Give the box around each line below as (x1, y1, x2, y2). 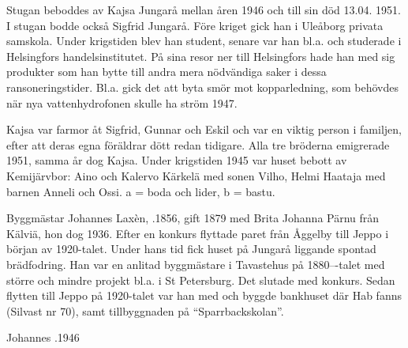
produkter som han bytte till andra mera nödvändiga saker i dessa (6, 63, 327, 80)
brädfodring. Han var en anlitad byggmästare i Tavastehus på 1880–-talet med (6, 255, 385, 272)
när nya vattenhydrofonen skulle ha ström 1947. (6, 94, 238, 111)
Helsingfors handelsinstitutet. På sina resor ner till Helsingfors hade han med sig (6, 47, 395, 64)
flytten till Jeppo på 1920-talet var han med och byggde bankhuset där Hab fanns (6, 287, 402, 304)
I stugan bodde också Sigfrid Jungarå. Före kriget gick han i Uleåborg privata (6, 17, 384, 33)
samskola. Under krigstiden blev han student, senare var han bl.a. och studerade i (6, 32, 402, 49)
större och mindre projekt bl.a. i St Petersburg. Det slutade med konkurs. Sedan (6, 271, 395, 288)
